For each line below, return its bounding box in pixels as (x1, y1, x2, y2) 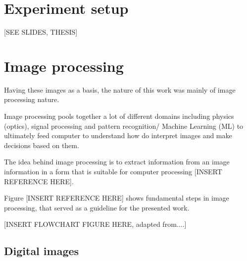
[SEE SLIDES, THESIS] (4, 27, 78, 37)
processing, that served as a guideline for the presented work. (4, 202, 190, 212)
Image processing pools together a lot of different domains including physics (4, 111, 234, 121)
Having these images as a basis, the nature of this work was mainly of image (4, 84, 236, 95)
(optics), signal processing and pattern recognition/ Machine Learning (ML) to (4, 120, 244, 131)
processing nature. (4, 94, 59, 104)
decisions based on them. (4, 140, 79, 150)
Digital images (4, 243, 79, 259)
